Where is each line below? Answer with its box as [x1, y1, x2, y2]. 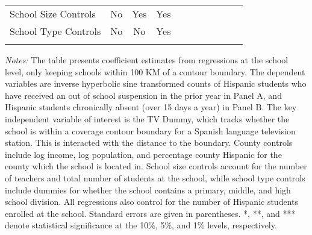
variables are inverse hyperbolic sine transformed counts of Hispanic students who [5, 77, 307, 90]
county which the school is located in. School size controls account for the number [5, 160, 307, 172]
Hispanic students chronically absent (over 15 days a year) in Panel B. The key [5, 101, 297, 113]
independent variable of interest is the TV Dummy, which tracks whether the [5, 112, 290, 125]
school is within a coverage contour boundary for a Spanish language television [5, 124, 296, 137]
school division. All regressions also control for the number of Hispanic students [5, 195, 299, 208]
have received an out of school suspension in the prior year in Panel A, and [5, 89, 282, 101]
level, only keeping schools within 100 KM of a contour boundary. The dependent [5, 65, 305, 78]
